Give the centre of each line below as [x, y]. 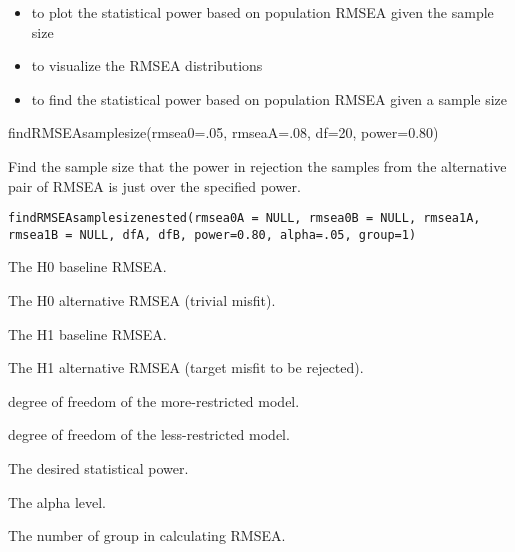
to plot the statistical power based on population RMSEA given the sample [262, 12]
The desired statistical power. [98, 468]
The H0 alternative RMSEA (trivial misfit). [142, 300]
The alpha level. [57, 501]
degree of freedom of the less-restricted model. [149, 434]
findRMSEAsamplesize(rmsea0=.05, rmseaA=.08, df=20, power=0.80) [223, 132]
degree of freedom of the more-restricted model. [154, 400]
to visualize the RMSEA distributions [147, 65]
